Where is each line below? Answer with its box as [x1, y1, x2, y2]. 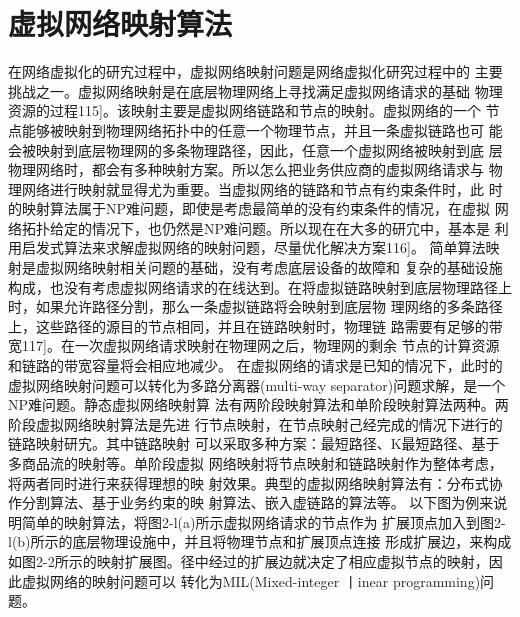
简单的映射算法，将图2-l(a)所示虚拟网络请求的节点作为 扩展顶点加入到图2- [21, 511, 506, 532]
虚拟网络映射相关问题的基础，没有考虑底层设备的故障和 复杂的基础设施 [35, 257, 503, 278]
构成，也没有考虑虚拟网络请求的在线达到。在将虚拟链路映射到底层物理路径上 [8, 276, 512, 297]
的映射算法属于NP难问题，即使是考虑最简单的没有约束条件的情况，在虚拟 [8, 198, 491, 219]
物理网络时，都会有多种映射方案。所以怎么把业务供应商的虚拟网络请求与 [8, 159, 484, 180]
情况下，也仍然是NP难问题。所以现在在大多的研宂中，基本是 [91, 217, 491, 238]
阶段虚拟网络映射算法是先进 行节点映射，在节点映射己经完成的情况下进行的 [8, 413, 503, 434]
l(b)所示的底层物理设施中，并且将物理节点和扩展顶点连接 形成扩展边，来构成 [8, 531, 512, 552]
